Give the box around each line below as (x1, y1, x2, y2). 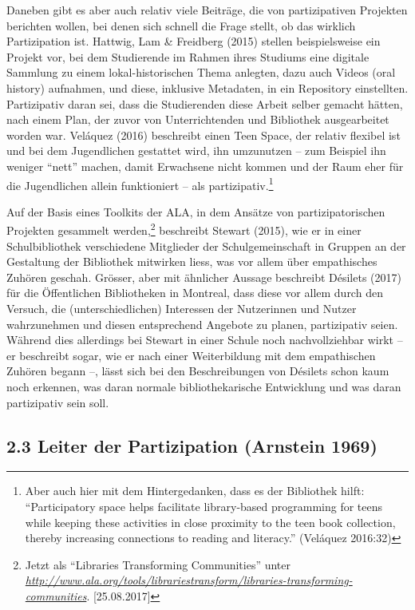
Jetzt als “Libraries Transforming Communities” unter (25, 556, 291, 572)
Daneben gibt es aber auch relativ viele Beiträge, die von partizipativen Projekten (6, 2, 408, 18)
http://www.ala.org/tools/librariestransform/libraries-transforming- (25, 572, 353, 588)
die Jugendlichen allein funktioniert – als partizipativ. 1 (6, 174, 274, 193)
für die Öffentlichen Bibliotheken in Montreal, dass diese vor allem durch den (6, 284, 383, 301)
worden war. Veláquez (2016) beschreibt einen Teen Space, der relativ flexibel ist (6, 126, 401, 143)
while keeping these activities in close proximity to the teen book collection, (25, 513, 396, 530)
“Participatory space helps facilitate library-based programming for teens (25, 497, 383, 514)
